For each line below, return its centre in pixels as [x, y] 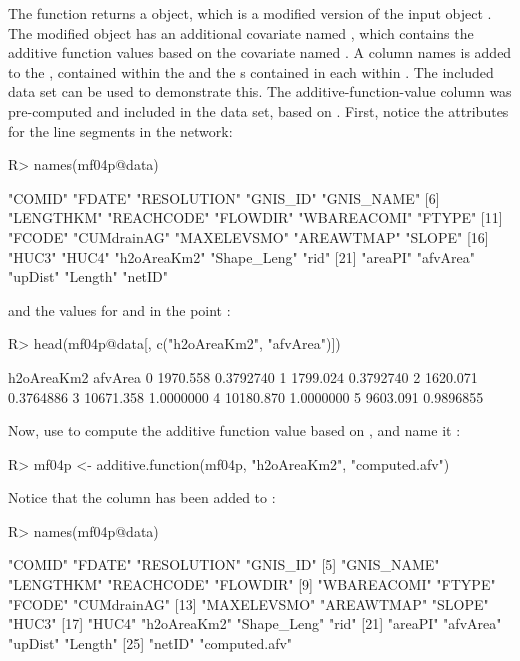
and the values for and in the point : [119, 309]
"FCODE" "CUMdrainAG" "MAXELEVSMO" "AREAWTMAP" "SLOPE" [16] [248, 236]
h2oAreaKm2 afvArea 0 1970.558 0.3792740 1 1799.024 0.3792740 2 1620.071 [243, 376]
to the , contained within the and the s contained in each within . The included [251, 71]
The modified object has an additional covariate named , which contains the [241, 32]
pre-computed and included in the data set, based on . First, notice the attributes [258, 110]
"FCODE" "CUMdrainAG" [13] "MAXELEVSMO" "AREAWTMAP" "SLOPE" [248, 603]
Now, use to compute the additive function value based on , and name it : [234, 430]
